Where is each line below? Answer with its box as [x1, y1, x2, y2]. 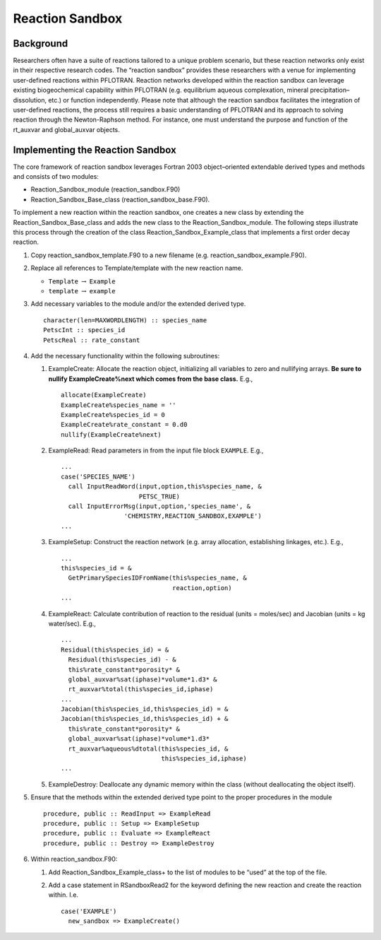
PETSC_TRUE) [138, 492, 180, 500]
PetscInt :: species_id [43, 326, 126, 334]
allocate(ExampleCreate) [61, 391, 147, 399]
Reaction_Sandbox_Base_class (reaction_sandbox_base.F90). [30, 195, 210, 204]
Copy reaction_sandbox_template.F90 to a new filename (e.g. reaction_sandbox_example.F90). [30, 251, 307, 259]
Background [13, 37, 68, 49]
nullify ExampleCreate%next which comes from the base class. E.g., [48, 375, 253, 383]
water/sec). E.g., [48, 619, 97, 628]
